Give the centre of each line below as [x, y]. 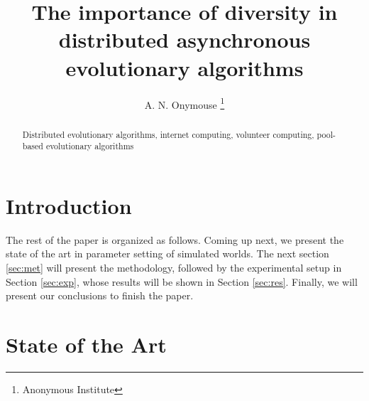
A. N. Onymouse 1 [184, 103]
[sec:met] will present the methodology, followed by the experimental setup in [174, 267]
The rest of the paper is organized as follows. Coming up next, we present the [175, 239]
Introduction [69, 205]
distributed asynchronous [184, 39]
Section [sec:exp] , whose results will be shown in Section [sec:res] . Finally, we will [182, 281]
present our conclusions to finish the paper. [100, 295]
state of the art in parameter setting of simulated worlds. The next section [167, 253]
